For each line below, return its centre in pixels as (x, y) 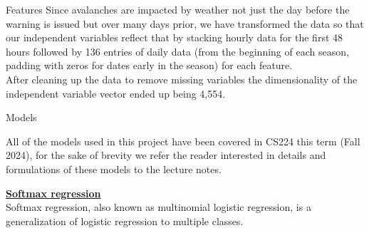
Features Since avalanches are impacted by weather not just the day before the (178, 9)
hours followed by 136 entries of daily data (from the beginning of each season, (177, 51)
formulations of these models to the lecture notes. (114, 169)
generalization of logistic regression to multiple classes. (125, 221)
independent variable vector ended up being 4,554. (116, 93)
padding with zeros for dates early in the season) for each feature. (149, 65)
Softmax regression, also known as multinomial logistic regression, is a (158, 207)
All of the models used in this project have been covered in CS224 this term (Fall (183, 141)
